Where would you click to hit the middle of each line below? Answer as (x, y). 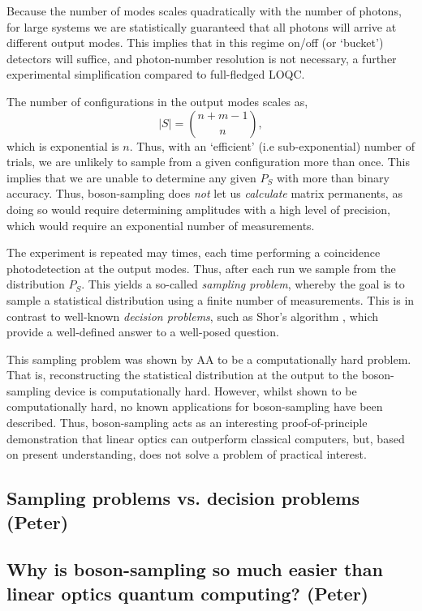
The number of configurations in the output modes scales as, (157, 101)
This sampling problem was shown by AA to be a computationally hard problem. (209, 359)
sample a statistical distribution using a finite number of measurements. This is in (211, 299)
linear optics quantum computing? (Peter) (187, 593)
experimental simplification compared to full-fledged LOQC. (156, 74)
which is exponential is (63, 145)
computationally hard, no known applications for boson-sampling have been (195, 406)
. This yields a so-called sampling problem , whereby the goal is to (243, 284)
